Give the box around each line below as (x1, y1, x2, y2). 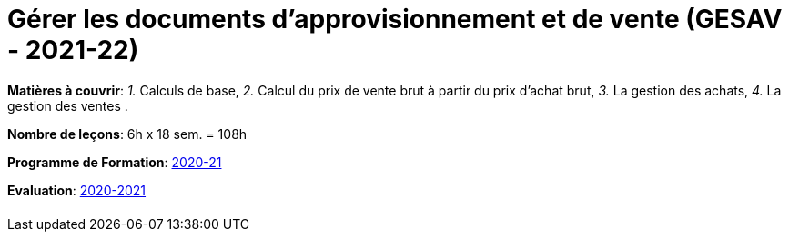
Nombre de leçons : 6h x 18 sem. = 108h (7, 125, 248, 142)
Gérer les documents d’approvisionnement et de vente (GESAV (7, 4, 783, 35)
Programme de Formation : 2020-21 (7, 154, 222, 170)
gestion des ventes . (7, 97, 128, 114)
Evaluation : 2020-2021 (7, 182, 147, 198)
